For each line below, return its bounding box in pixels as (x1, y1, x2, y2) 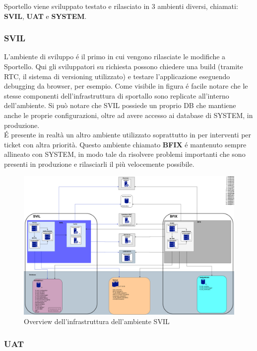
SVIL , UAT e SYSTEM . (4, 10, 87, 21)
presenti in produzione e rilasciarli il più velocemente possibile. (4, 158, 194, 169)
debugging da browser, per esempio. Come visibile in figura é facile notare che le (4, 81, 248, 91)
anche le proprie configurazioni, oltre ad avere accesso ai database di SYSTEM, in (4, 110, 253, 120)
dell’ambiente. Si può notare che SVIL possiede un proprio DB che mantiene (4, 100, 236, 111)
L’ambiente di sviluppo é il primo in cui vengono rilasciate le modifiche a (4, 51, 226, 62)
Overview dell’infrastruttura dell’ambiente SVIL (24, 316, 170, 327)
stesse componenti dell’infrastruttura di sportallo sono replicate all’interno (4, 90, 229, 101)
